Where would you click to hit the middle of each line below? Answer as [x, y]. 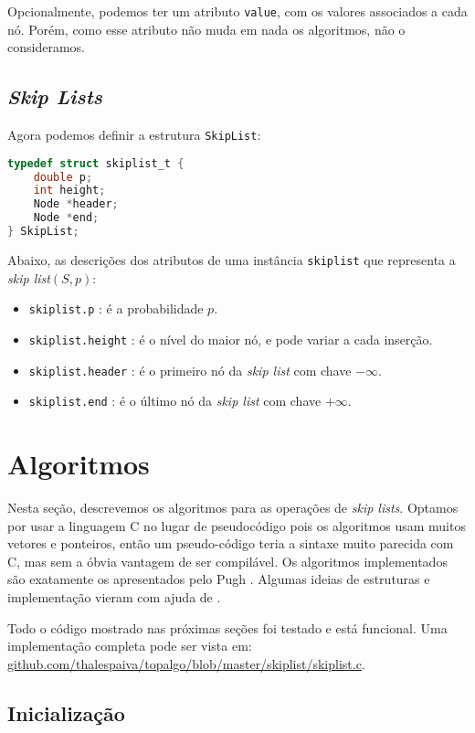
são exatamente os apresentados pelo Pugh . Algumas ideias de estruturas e [219, 579]
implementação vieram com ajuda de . [114, 596]
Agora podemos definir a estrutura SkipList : [134, 135]
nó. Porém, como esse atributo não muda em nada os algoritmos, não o [206, 29]
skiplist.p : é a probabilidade [116, 308]
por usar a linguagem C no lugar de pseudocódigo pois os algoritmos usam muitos [237, 525]
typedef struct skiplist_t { [96, 163]
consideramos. [46, 47]
